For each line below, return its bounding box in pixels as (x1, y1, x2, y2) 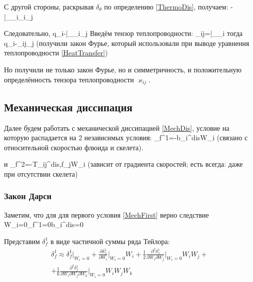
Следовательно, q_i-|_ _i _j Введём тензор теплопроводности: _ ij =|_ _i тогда (4, 28, 243, 38)
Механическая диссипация (4, 99, 133, 114)
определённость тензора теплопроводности (4, 74, 134, 84)
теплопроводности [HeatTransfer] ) (4, 47, 108, 58)
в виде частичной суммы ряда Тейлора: (50, 236, 170, 246)
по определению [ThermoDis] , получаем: (104, 1, 229, 11)
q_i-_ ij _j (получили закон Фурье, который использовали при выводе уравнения (4, 37, 250, 48)
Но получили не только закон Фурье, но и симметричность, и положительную (4, 64, 242, 74)
